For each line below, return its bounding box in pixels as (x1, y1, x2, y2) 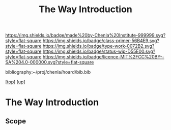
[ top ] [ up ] (5, 79, 25, 85)
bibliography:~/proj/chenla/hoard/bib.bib (5, 69, 91, 75)
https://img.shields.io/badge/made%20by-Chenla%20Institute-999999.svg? (5, 32, 166, 39)
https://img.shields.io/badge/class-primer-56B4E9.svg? (42, 38, 159, 44)
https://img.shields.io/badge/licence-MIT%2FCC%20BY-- (42, 54, 164, 60)
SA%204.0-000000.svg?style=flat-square (5, 59, 94, 66)
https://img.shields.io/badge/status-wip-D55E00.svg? (42, 48, 156, 54)
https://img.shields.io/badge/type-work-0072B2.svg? (42, 43, 155, 49)
